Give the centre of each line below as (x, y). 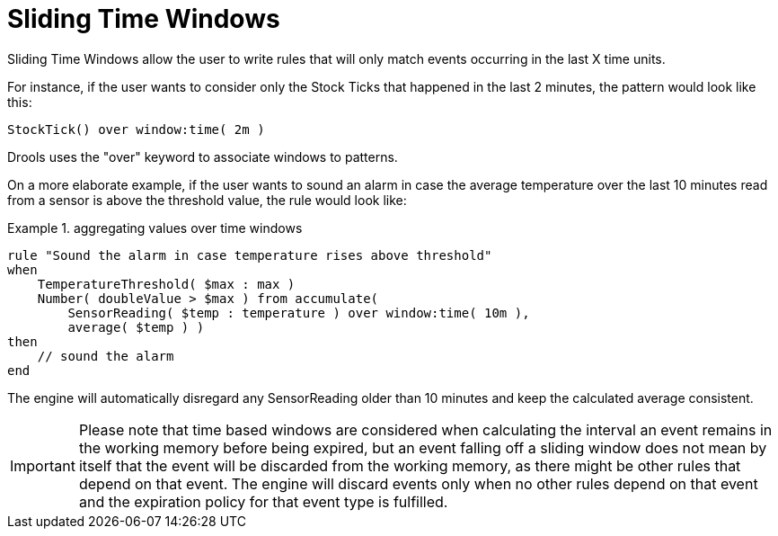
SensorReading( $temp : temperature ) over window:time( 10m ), (299, 313)
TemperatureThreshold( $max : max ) (166, 284)
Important (43, 465)
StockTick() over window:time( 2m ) (136, 129)
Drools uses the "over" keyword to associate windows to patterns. (203, 156)
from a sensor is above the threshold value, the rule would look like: (207, 200)
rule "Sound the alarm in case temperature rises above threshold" (250, 255)
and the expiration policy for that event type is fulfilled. (263, 501)
